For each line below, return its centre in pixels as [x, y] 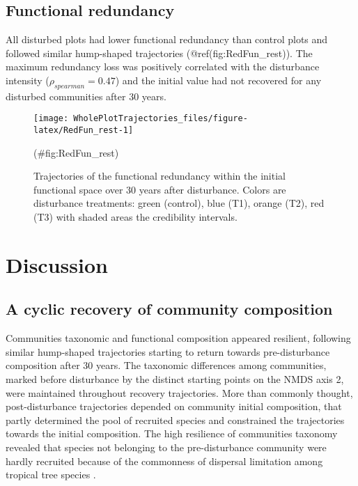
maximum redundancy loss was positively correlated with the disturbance [163, 66]
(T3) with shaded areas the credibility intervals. [135, 217]
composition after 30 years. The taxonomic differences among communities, [166, 365]
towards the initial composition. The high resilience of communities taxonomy [172, 433]
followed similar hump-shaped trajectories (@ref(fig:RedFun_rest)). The [159, 53]
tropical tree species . [51, 475]
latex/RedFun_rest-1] [84, 131]
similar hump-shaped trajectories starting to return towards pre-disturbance [168, 351]
